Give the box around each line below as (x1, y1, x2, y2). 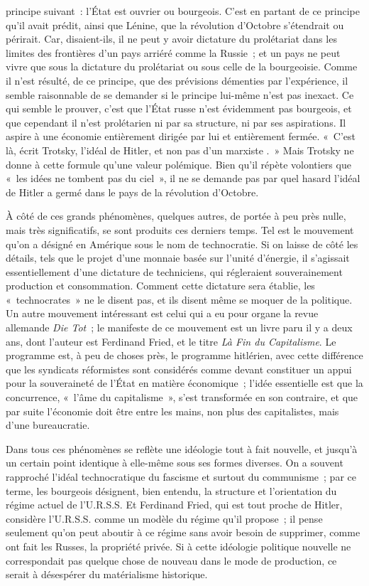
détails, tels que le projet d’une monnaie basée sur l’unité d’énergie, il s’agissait (6, 250, 350, 265)
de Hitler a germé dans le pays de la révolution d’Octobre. (6, 184, 259, 199)
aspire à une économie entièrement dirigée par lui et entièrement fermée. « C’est (6, 129, 356, 144)
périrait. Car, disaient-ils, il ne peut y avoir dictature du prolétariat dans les (6, 31, 337, 46)
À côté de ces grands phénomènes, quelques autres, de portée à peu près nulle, (6, 208, 346, 223)
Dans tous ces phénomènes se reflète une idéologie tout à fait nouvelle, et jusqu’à (6, 441, 358, 456)
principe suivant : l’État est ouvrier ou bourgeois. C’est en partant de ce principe (6, 4, 360, 18)
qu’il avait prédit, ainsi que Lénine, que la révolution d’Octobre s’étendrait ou (6, 17, 344, 32)
